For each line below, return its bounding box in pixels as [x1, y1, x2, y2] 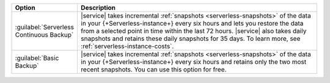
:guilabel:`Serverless [15, 23, 75, 31]
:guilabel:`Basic [15, 54, 59, 62]
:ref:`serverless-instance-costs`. [80, 42, 174, 50]
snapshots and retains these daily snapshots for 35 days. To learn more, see [80, 34, 301, 43]
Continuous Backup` [15, 31, 74, 39]
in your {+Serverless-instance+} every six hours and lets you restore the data [80, 19, 304, 27]
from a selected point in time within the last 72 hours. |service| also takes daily [80, 27, 307, 35]
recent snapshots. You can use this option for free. [80, 65, 227, 73]
